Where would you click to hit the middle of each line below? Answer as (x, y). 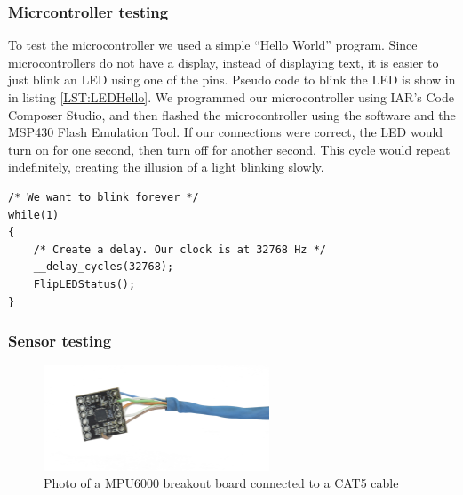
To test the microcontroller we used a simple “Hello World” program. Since (213, 45)
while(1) (34, 215)
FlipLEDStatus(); (84, 284)
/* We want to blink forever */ (104, 197)
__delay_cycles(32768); (104, 267)
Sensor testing (60, 341)
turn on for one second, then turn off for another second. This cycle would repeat (229, 149)
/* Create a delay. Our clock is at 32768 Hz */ (180, 249)
